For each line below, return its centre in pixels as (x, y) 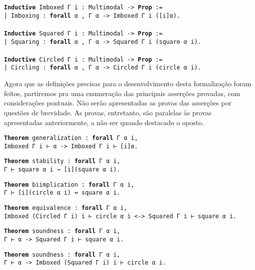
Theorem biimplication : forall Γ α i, (69, 185)
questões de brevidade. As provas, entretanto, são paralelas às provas (108, 112)
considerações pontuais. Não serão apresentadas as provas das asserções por (118, 103)
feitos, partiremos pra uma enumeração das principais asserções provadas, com (122, 93)
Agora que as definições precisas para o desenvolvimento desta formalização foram (128, 84)
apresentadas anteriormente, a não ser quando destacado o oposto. (104, 122)
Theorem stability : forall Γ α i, (62, 161)
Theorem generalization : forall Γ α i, (71, 138)
